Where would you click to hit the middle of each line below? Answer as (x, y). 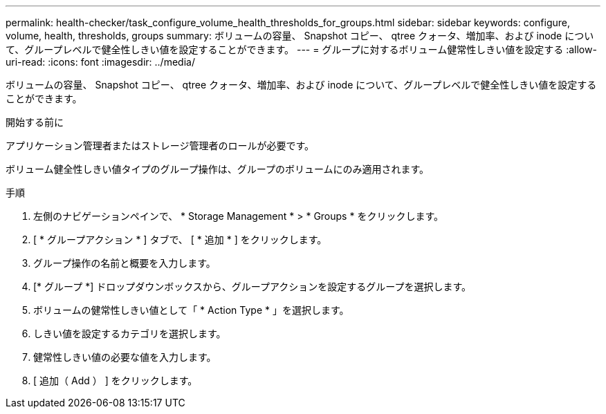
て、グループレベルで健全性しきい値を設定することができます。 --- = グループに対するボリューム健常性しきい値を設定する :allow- (301, 49)
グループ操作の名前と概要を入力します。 (125, 263)
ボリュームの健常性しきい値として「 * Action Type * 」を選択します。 (191, 310)
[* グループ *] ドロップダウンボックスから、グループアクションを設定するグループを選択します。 (252, 286)
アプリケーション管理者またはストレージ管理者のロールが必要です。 (160, 145)
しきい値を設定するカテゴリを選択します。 (130, 333)
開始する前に (35, 122)
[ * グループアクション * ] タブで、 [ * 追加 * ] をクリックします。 (180, 239)
